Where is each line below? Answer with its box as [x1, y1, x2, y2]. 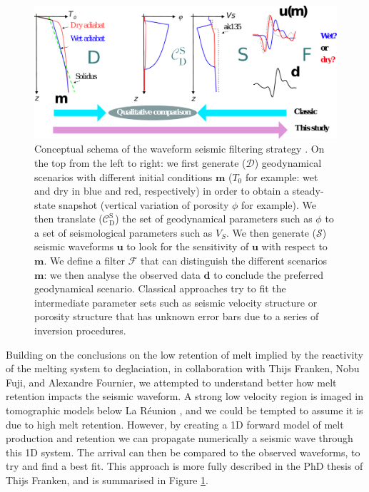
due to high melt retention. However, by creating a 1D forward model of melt [6, 416, 344, 431]
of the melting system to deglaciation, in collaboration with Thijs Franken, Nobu [6, 361, 360, 376]
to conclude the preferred [213, 267, 323, 282]
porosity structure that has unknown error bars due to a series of [34, 309, 319, 324]
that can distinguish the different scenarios [141, 253, 327, 268]
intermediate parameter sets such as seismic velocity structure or [34, 294, 318, 309]
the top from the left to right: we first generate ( [34, 155, 246, 170]
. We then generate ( [226, 225, 317, 240]
